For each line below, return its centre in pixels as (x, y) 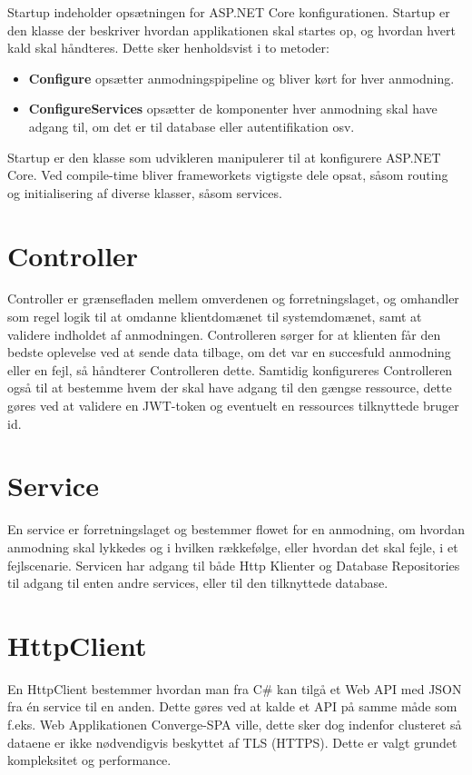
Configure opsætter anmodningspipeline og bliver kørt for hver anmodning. (241, 78)
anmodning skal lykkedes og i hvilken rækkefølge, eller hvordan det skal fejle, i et (233, 546)
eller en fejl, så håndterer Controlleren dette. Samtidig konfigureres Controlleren (230, 369)
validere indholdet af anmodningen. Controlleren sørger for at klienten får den (224, 334)
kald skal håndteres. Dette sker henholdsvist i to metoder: (168, 48)
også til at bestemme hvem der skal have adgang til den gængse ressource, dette (230, 387)
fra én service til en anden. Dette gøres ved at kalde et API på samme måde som (232, 706)
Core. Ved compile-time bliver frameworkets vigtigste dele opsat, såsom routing (228, 175)
